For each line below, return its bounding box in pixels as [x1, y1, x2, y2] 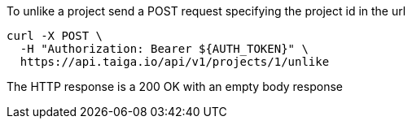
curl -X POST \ [7, 29, 103, 42]
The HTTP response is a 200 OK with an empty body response [7, 80, 343, 93]
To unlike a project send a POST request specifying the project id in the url [7, 4, 406, 18]
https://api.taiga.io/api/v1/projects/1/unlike [20, 55, 330, 68]
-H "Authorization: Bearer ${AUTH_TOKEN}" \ [20, 42, 309, 55]
